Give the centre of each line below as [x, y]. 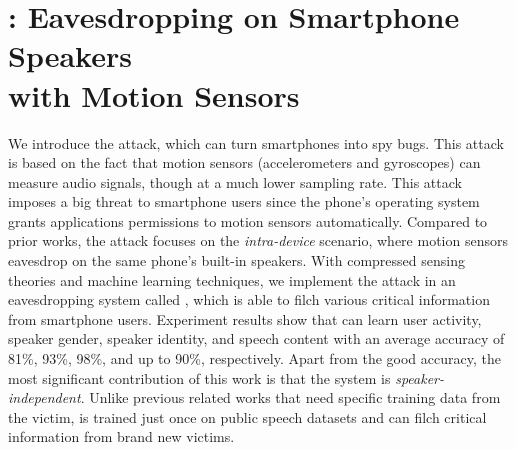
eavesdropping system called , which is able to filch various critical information [249, 299]
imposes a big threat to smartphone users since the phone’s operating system [244, 201]
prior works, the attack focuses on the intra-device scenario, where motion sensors [258, 240]
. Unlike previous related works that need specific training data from [290, 397]
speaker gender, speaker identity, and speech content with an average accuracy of [256, 338]
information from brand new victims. [121, 436]
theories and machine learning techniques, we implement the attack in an [232, 279]
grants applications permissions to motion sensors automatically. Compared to [248, 220]
